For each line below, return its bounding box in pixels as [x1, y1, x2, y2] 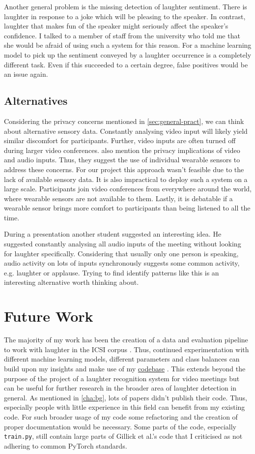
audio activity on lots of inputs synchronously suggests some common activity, [4, 258, 240, 268]
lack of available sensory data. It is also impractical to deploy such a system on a [4, 174, 248, 184]
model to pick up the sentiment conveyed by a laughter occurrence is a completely [4, 49, 252, 60]
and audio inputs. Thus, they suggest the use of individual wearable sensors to [4, 154, 240, 165]
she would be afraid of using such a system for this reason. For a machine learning [4, 40, 252, 50]
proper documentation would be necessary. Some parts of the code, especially [4, 421, 236, 431]
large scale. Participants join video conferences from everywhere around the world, [4, 183, 252, 194]
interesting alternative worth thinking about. [4, 277, 139, 287]
